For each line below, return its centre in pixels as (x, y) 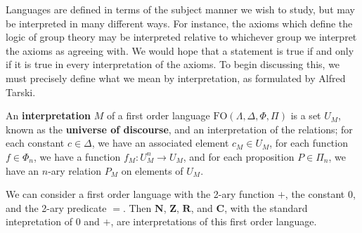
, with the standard (266, 207)
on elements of (152, 170)
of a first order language (158, 115)
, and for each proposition (239, 156)
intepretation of (39, 221)
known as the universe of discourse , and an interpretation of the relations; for (179, 129)
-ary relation (75, 170)
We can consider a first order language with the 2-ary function (140, 194)
